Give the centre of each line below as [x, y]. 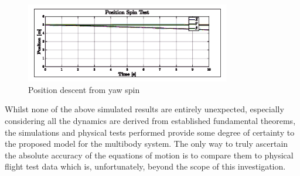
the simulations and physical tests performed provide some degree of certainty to [150, 132]
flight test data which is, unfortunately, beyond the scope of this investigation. [145, 166]
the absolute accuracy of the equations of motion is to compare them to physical [149, 155]
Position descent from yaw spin [84, 89]
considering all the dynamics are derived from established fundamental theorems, [150, 120]
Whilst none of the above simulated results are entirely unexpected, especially [144, 109]
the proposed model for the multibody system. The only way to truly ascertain [146, 144]
